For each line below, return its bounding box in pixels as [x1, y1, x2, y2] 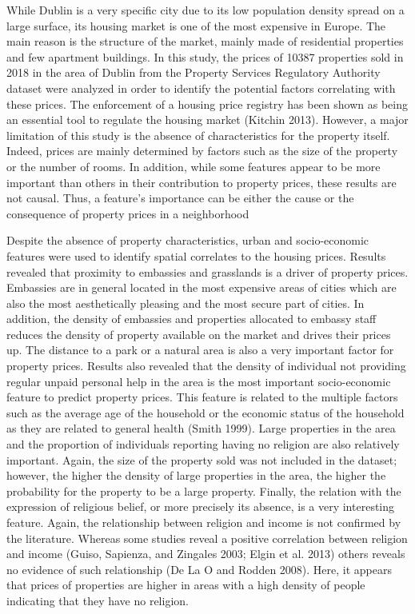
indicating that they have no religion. [6, 592, 189, 608]
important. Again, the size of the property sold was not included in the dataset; [6, 451, 397, 468]
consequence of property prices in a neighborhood [6, 205, 249, 221]
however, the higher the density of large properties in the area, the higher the [6, 467, 386, 484]
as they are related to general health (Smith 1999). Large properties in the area [6, 420, 396, 437]
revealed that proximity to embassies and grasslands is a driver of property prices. [6, 263, 409, 280]
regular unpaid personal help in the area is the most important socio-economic [6, 373, 391, 389]
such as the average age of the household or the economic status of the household [6, 404, 405, 421]
